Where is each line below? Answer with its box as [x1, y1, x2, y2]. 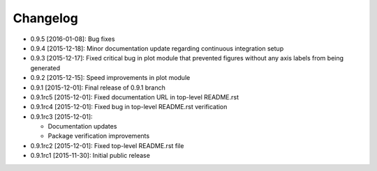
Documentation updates [47, 122, 117, 131]
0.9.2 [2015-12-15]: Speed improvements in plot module [30, 74, 191, 82]
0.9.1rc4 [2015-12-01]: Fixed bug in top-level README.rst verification [30, 103, 228, 111]
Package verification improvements [47, 132, 150, 140]
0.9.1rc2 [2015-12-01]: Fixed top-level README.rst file [30, 141, 184, 149]
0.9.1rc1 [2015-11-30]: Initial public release [30, 152, 150, 160]
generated [30, 63, 61, 72]
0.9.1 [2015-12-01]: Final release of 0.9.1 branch [30, 83, 165, 92]
